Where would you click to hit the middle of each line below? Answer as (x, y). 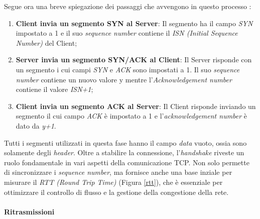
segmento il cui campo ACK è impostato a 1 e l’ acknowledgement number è (132, 116)
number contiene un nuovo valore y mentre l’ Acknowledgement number (124, 79)
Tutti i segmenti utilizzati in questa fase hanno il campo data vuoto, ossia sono (125, 142)
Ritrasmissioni (29, 211)
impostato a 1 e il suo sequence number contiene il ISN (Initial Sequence (127, 33)
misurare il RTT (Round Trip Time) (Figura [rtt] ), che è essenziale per (113, 182)
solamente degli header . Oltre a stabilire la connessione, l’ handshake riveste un (124, 152)
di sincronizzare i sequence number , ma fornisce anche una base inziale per (118, 172)
